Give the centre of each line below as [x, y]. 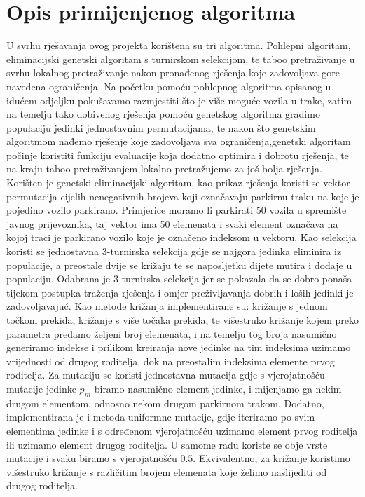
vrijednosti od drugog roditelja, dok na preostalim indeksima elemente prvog [171, 361]
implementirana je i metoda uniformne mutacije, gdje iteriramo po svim [161, 417]
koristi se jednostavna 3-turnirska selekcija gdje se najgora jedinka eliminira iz [174, 251]
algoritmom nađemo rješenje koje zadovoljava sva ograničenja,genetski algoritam [179, 141]
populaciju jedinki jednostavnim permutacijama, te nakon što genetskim [161, 127]
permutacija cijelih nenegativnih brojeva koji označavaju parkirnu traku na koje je [183, 196]
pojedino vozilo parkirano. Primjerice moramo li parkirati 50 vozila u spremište [177, 210]
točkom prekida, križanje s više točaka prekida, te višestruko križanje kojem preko [182, 320]
